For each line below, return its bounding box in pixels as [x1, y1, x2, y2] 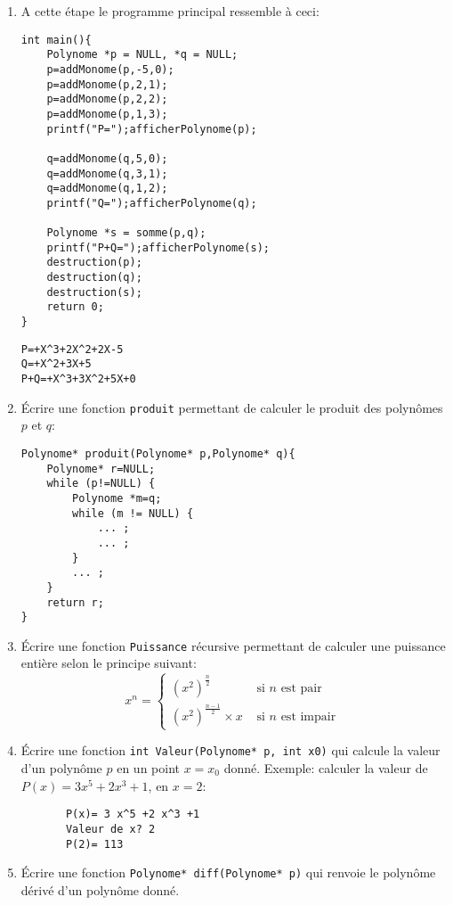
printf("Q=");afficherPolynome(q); [46, 196, 257, 210]
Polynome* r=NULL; [46, 462, 156, 475]
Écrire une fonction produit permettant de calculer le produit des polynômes [20, 398, 443, 416]
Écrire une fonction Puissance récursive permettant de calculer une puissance [20, 636, 446, 654]
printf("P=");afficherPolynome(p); [46, 122, 257, 136]
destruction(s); [46, 285, 142, 299]
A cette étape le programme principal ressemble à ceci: [20, 2, 320, 20]
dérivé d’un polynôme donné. [20, 880, 180, 899]
